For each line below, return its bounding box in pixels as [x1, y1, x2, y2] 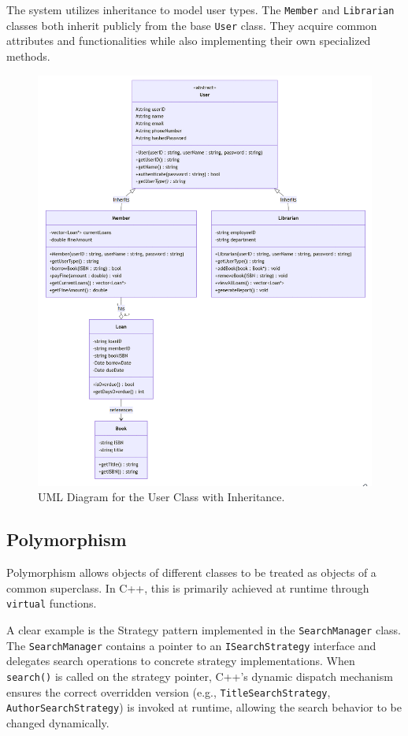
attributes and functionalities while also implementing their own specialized [6, 32, 371, 49]
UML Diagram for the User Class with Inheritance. [38, 489, 285, 505]
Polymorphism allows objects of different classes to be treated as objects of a [6, 564, 376, 581]
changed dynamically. [6, 714, 109, 730]
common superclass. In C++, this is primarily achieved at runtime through [6, 579, 369, 596]
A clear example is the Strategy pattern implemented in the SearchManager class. [6, 621, 401, 637]
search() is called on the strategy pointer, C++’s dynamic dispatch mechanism [6, 667, 393, 684]
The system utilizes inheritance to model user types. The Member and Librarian [6, 2, 395, 17]
